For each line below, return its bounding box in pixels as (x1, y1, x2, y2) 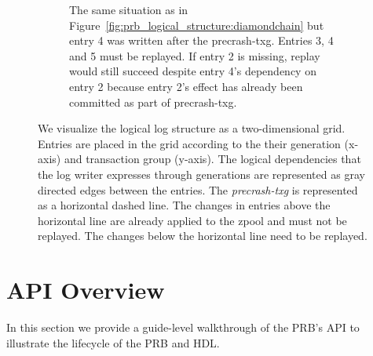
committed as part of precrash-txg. (69, 93, 237, 110)
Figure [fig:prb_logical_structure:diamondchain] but (69, 16, 324, 33)
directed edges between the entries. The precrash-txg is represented (38, 181, 358, 198)
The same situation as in (69, 2, 188, 17)
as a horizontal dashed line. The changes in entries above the (38, 197, 331, 213)
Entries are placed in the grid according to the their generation (38, 135, 341, 151)
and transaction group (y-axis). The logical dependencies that (64, 151, 361, 167)
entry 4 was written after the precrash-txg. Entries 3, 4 (69, 32, 334, 49)
